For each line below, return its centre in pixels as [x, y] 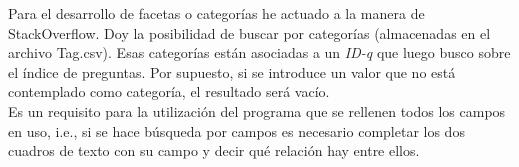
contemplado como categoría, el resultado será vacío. [169, 91]
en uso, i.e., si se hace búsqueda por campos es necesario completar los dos [236, 130]
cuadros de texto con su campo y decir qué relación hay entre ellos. [214, 150]
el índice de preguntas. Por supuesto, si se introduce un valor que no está [232, 71]
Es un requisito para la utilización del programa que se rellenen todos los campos [257, 110]
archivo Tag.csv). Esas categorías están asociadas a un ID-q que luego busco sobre [259, 52]
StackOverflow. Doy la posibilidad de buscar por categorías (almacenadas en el [249, 32]
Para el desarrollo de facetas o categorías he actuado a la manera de [216, 13]
